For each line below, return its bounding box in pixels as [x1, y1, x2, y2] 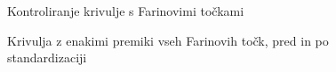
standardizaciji [7, 48, 87, 67]
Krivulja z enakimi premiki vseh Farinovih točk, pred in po [7, 31, 329, 49]
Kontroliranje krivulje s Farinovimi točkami [7, 2, 244, 19]
